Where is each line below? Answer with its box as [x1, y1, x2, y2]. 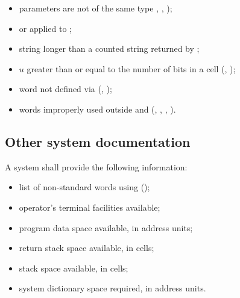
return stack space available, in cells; [19, 241, 154, 254]
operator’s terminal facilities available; [19, 200, 160, 213]
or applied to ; [19, 22, 72, 34]
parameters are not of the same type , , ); [19, 2, 172, 14]
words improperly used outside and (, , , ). [19, 102, 176, 115]
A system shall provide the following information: [5, 160, 188, 173]
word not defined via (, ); [19, 82, 112, 95]
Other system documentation [5, 132, 191, 151]
